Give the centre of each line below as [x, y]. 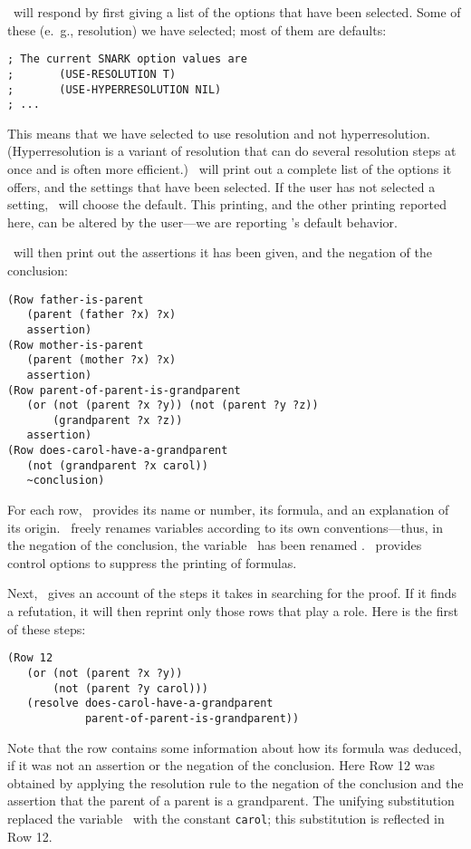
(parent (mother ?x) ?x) [101, 360]
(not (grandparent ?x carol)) [117, 465]
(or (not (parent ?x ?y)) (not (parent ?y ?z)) [173, 405]
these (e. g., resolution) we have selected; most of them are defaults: [197, 29]
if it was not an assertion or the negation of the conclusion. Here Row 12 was [221, 765]
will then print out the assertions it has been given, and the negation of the [223, 252]
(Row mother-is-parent [76, 345]
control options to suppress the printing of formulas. [152, 562]
